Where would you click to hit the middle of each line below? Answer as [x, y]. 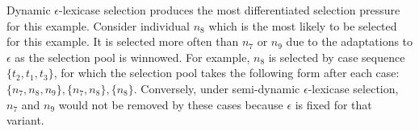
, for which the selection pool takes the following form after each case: [226, 73]
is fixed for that [333, 104]
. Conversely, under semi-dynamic [217, 88]
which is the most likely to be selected [303, 25]
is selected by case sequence [337, 57]
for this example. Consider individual [98, 25]
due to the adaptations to [350, 41]
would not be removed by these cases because [171, 104]
